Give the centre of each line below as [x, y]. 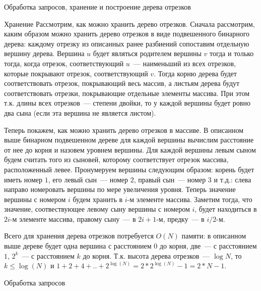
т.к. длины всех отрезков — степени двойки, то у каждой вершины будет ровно [127, 103]
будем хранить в [98, 199]
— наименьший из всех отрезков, [184, 63]
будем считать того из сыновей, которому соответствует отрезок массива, [116, 159]
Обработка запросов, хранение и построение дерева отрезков [97, 7]
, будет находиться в [226, 209]
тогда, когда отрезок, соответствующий [64, 63]
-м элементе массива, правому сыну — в [73, 219]
